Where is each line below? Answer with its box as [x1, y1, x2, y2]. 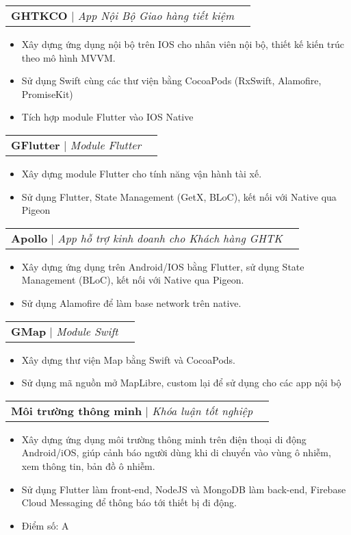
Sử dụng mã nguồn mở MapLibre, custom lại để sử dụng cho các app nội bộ [21, 375, 341, 390]
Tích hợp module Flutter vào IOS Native [21, 110, 194, 124]
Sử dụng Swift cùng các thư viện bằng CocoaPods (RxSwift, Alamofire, [21, 73, 322, 88]
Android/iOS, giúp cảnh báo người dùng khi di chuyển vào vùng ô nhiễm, [21, 445, 331, 460]
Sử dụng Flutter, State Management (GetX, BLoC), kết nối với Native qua [21, 189, 337, 203]
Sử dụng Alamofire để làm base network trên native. [21, 295, 242, 310]
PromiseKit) [21, 86, 73, 101]
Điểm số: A [21, 518, 69, 532]
